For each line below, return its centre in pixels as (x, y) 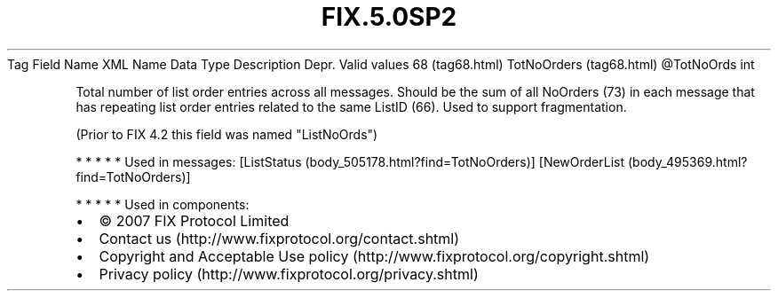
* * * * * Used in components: (163, 204)
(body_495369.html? (687, 161)
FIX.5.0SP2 (389, 17)
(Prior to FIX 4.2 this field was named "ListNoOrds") (227, 134)
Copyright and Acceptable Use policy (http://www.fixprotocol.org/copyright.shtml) (374, 256)
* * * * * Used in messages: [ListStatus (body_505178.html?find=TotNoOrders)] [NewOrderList (350, 161)
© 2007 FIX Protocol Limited (194, 220)
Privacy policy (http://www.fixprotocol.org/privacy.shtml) (289, 274)
